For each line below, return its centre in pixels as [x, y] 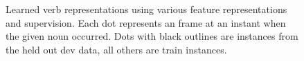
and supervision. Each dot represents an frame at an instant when [146, 22]
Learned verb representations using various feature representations [146, 9]
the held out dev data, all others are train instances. [116, 49]
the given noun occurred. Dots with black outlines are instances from [152, 36]
